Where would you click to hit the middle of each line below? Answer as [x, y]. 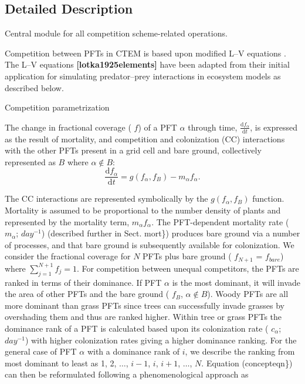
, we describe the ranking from [240, 351]
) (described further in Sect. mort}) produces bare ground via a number [171, 233]
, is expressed [274, 127]
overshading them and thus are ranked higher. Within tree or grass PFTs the [143, 317]
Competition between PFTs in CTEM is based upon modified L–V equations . [145, 53]
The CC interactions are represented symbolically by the [106, 198]
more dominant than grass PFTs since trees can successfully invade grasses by [145, 305]
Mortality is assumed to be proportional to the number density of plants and [143, 210]
